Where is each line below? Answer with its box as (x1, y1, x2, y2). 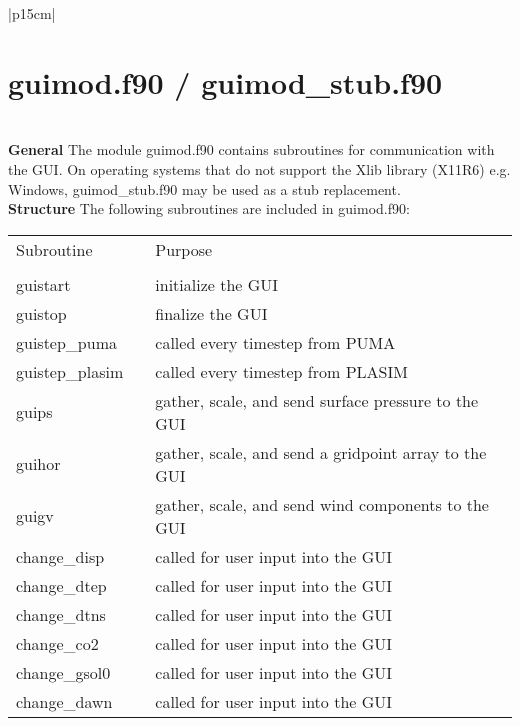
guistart (16, 272, 71, 296)
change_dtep (16, 573, 107, 597)
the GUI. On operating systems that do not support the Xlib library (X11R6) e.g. (8, 158, 511, 179)
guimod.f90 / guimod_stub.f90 (8, 61, 443, 102)
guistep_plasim (16, 359, 124, 383)
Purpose (155, 237, 213, 261)
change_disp (16, 544, 105, 568)
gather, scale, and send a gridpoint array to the (155, 440, 487, 464)
